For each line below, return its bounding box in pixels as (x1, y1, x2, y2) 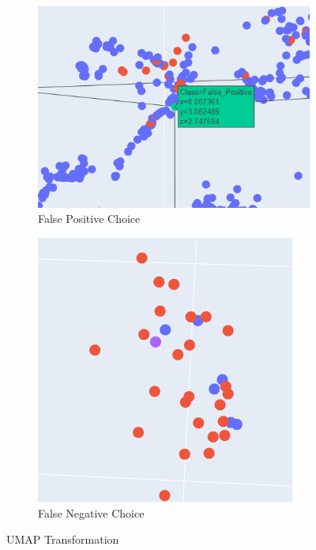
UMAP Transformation (6, 531, 119, 548)
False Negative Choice (38, 504, 145, 521)
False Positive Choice (38, 210, 141, 227)
